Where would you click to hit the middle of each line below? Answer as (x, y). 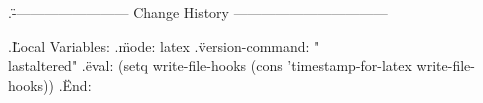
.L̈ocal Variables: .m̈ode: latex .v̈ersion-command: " (164, 45)
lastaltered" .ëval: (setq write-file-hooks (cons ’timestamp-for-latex (210, 65)
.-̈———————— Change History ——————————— (198, 12)
